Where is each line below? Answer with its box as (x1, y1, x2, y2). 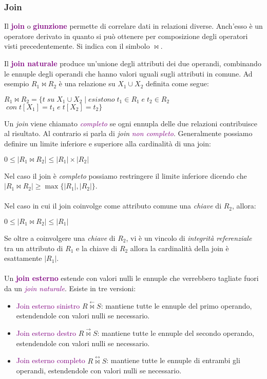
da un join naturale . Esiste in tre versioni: (4, 282, 136, 293)
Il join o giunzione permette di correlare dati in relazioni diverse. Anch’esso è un (4, 21, 263, 31)
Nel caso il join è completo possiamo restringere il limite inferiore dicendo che (4, 170, 247, 181)
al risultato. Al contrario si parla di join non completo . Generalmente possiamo (4, 128, 253, 139)
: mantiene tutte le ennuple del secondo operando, (97, 328, 254, 338)
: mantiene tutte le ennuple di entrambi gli (106, 355, 240, 366)
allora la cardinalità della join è (130, 242, 229, 253)
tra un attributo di (4, 242, 63, 253)
